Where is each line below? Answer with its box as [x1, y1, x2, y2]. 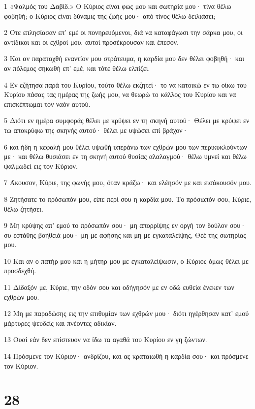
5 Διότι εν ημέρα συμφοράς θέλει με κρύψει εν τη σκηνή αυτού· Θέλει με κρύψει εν [4, 115, 250, 126]
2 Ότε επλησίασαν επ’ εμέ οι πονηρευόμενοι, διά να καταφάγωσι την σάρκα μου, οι [4, 27, 243, 37]
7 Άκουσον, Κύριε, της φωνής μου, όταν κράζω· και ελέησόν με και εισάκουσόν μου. [4, 177, 252, 188]
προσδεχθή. [4, 265, 36, 276]
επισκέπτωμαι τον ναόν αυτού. [4, 98, 91, 109]
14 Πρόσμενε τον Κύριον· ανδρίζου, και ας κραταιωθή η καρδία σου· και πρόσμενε [4, 351, 249, 361]
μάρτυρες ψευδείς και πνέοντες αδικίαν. [4, 317, 117, 328]
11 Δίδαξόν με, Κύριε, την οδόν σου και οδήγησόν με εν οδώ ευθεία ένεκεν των [4, 282, 234, 292]
